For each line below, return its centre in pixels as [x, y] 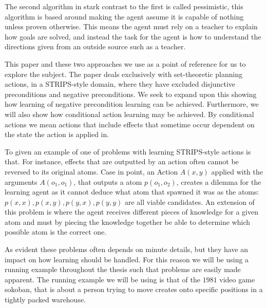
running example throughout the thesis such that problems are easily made [123, 269]
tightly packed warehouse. [45, 300]
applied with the [237, 171]
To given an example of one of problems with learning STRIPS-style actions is [128, 151]
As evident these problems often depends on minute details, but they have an [127, 249]
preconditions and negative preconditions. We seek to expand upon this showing [131, 94]
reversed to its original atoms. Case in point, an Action [91, 171]
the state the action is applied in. [57, 134]
